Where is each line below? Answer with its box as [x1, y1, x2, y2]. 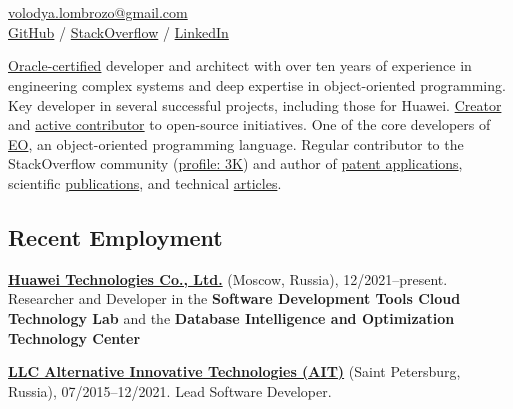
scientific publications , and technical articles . [8, 172, 282, 193]
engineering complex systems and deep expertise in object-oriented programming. [8, 74, 506, 95]
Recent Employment [8, 221, 223, 252]
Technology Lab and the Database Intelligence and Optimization [8, 307, 455, 328]
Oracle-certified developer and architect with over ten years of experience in [8, 55, 472, 76]
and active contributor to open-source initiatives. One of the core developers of [8, 114, 491, 135]
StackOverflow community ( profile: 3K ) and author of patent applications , [8, 153, 463, 174]
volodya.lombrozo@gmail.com [8, 2, 188, 23]
